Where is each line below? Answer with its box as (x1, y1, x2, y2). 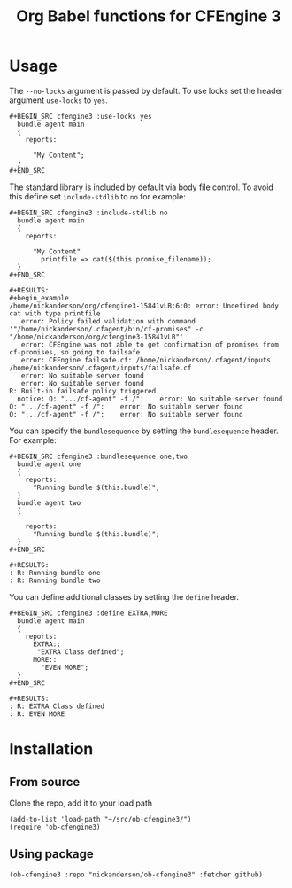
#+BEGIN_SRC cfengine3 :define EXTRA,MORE (9, 609, 168, 618)
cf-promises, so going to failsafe (9, 347, 141, 356)
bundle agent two (17, 498, 81, 507)
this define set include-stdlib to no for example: (9, 191, 186, 201)
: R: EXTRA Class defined (9, 702, 104, 711)
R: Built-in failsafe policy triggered (9, 386, 157, 395)
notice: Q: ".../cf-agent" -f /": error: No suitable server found (17, 394, 283, 403)
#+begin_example (9, 293, 69, 302)
